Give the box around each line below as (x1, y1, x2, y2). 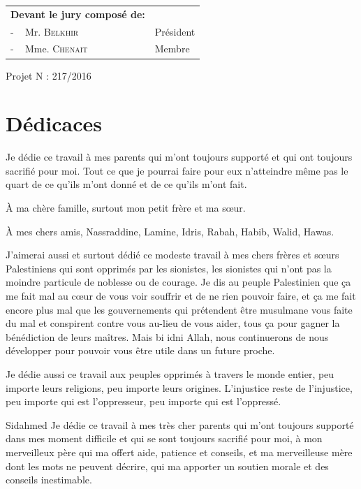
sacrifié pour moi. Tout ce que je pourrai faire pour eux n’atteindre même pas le (6, 163, 348, 177)
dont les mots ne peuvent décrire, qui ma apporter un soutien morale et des (6, 458, 329, 473)
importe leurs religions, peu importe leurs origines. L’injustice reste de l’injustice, (6, 380, 353, 395)
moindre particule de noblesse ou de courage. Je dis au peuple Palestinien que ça (6, 275, 351, 289)
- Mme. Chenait (10, 41, 88, 56)
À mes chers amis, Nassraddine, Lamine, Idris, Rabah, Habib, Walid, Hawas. (6, 224, 334, 238)
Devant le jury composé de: (10, 6, 145, 21)
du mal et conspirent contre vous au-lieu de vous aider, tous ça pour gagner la (6, 316, 340, 330)
